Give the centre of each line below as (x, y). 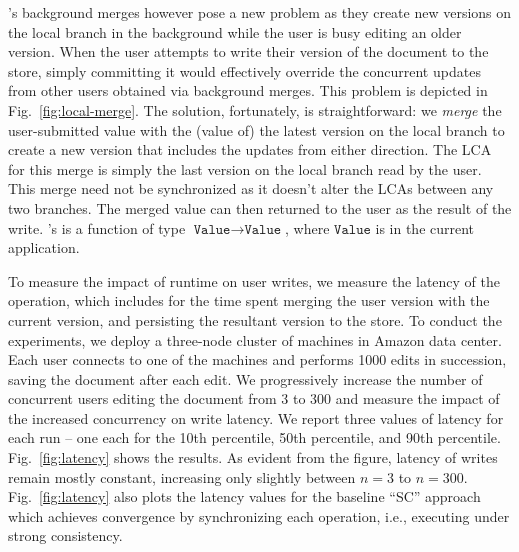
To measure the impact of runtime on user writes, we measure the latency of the (254, 280)
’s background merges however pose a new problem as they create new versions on (260, 12)
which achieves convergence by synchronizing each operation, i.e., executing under (259, 515)
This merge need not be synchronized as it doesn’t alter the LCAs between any (251, 188)
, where (307, 227)
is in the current (425, 227)
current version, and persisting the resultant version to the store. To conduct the (255, 319)
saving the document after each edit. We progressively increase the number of (245, 378)
